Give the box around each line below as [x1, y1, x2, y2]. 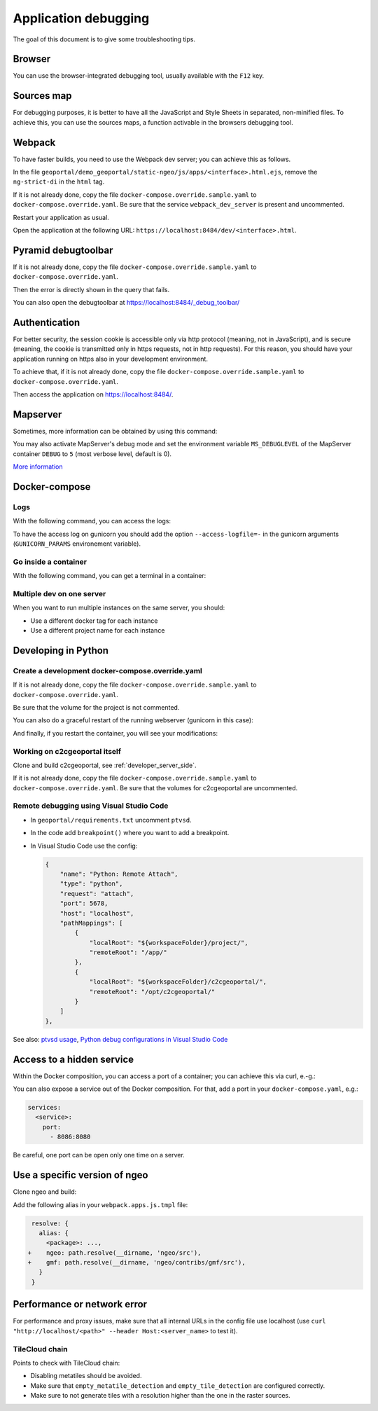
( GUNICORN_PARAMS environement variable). [13, 539, 141, 548]
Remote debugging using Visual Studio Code [13, 801, 169, 811]
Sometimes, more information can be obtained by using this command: [13, 427, 218, 435]
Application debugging [13, 11, 150, 26]
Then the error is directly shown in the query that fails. [13, 285, 170, 294]
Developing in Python [13, 645, 108, 656]
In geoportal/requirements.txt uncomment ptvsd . [30, 815, 192, 824]
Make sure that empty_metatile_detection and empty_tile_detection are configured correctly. [30, 1381, 325, 1390]
